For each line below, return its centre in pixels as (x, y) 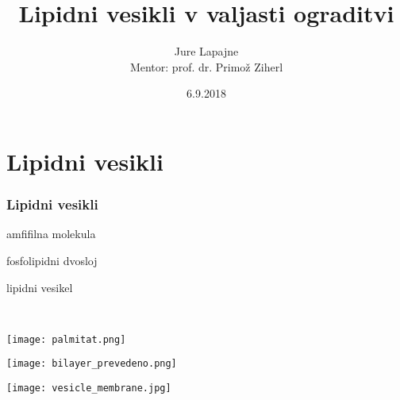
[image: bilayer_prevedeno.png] (92, 364)
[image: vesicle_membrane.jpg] (89, 388)
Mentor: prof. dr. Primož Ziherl (206, 66)
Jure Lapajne (206, 51)
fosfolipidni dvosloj (52, 260)
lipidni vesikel (40, 287)
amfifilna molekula (51, 234)
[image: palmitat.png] (66, 339)
